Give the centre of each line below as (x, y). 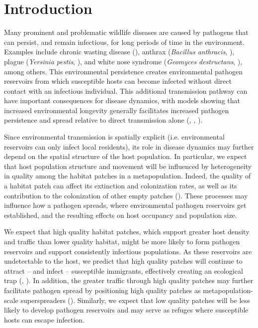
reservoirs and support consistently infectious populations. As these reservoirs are (128, 251)
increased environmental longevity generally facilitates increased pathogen (117, 110)
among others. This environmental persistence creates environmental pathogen (124, 71)
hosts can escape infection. (44, 319)
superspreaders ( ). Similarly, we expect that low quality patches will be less (135, 300)
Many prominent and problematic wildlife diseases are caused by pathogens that (126, 32)
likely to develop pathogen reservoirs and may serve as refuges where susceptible (126, 310)
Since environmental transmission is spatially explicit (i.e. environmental (114, 137)
